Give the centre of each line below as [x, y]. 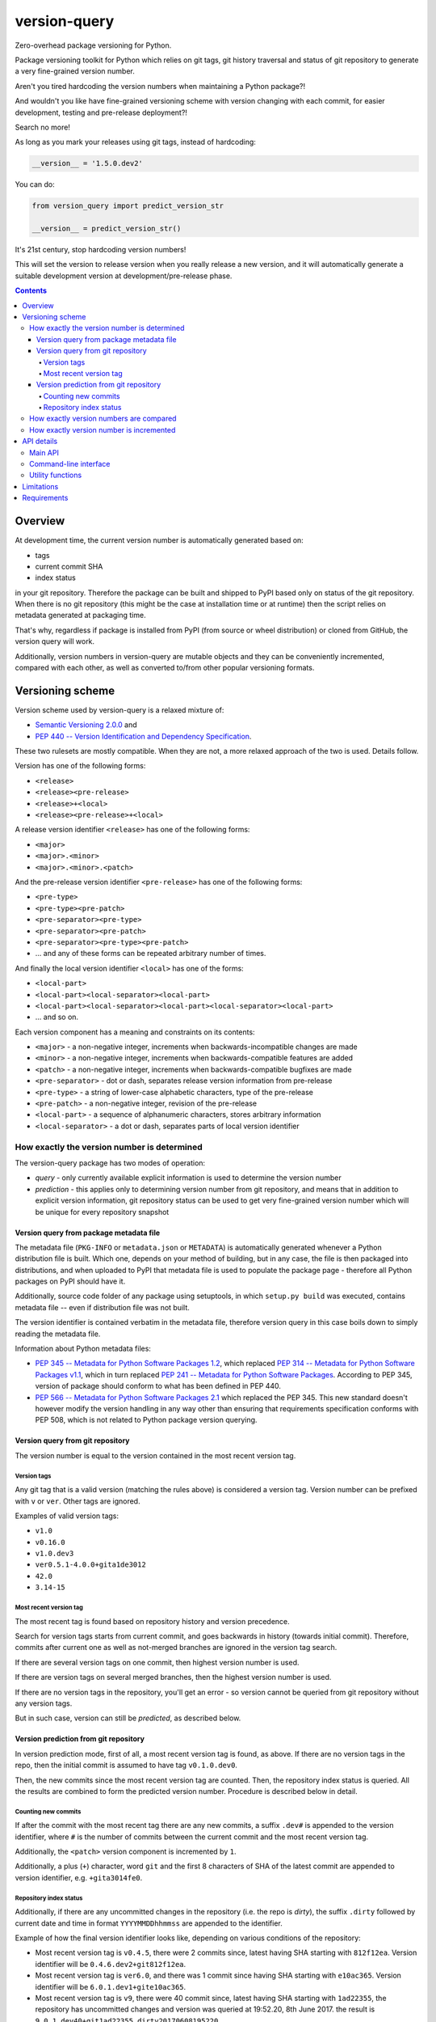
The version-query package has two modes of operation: [110, 1163]
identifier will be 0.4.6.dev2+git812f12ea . [111, 1964]
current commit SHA [69, 566]
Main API [44, 452]
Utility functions [56, 475]
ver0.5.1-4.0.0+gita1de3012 [91, 1565]
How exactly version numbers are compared [103, 419]
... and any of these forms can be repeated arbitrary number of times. [151, 954]
